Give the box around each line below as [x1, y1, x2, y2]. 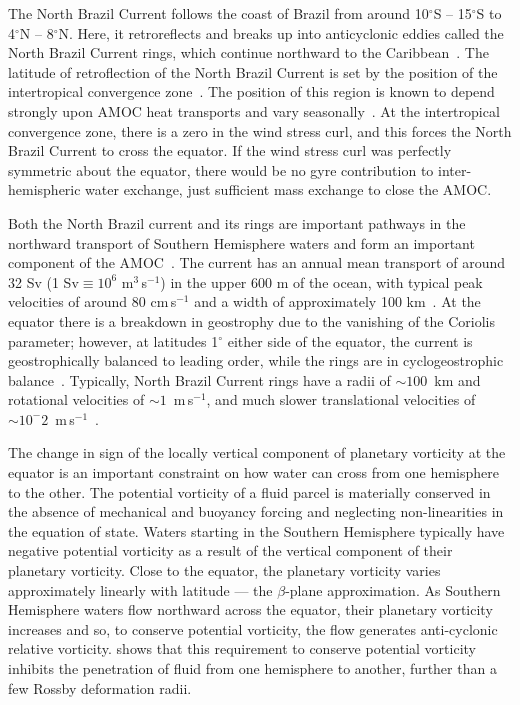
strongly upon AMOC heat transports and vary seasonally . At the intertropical [8, 100, 500, 121]
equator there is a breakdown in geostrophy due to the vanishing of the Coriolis [8, 310, 496, 331]
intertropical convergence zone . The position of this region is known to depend [8, 81, 495, 102]
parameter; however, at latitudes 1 [8, 330, 219, 351]
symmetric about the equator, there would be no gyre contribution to [8, 159, 434, 180]
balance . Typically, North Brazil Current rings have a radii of [8, 369, 391, 390]
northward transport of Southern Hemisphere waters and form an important [8, 232, 475, 253]
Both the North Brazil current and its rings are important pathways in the [8, 212, 466, 233]
